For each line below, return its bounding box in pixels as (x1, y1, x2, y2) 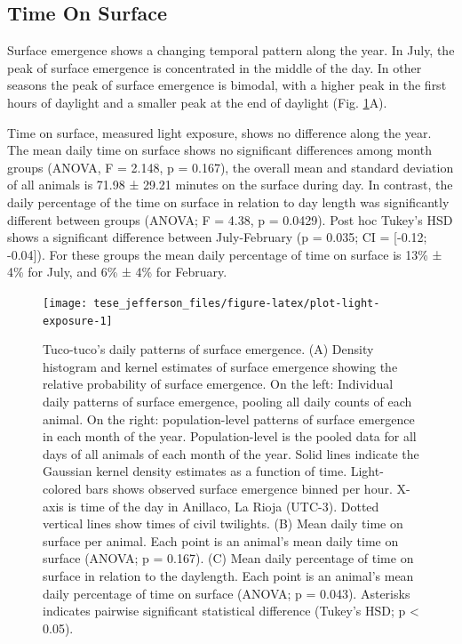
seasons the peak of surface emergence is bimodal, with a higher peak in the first (7, 76, 447, 94)
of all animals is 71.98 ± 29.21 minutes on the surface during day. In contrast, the (7, 175, 453, 194)
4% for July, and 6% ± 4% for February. (7, 262, 227, 281)
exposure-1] (43, 314, 113, 327)
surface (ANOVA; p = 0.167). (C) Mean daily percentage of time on (43, 549, 414, 568)
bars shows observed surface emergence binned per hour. (85, 479, 393, 497)
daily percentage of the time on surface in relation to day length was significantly (7, 192, 450, 211)
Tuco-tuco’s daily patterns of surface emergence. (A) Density (43, 340, 374, 358)
